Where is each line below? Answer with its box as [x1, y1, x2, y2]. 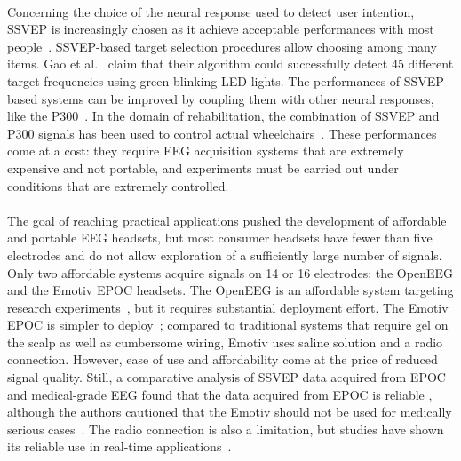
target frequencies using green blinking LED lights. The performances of [7, 71, 401, 90]
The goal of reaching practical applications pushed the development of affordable [7, 211, 447, 229]
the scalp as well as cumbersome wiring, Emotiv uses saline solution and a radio [7, 332, 443, 351]
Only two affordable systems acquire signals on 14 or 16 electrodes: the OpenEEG [7, 263, 453, 282]
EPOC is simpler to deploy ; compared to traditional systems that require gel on [7, 315, 449, 334]
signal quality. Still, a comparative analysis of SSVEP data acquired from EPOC [7, 368, 446, 386]
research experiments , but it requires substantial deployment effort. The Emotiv [7, 298, 449, 316]
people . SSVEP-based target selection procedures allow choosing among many [7, 36, 437, 55]
